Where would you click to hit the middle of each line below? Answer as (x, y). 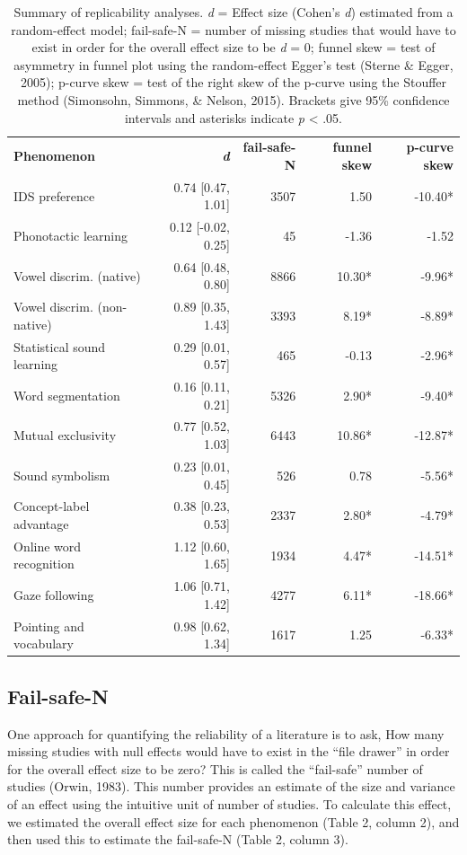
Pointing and (49, 626)
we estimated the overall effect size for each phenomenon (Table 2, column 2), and (233, 821)
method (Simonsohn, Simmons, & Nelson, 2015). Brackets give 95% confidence (233, 99)
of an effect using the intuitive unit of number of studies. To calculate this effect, (229, 803)
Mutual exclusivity (65, 435)
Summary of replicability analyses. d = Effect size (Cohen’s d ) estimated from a (233, 12)
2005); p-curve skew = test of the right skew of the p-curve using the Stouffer (233, 82)
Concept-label (52, 506)
